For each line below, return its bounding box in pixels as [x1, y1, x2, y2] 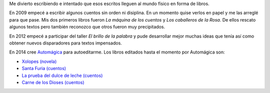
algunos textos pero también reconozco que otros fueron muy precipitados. [9, 24, 165, 30]
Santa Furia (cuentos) [21, 65, 66, 71]
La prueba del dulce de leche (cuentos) [21, 72, 103, 78]
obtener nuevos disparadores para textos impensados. [9, 40, 122, 46]
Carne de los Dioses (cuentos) [21, 79, 84, 85]
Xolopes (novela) [21, 58, 57, 64]
